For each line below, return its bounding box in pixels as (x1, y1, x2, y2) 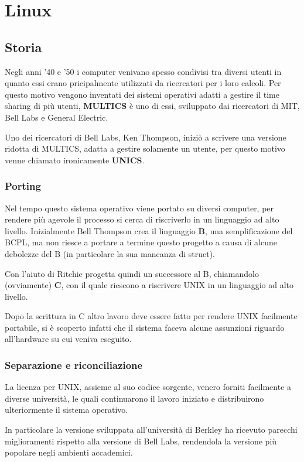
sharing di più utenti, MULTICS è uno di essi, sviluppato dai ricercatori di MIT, (5, 100, 300, 112)
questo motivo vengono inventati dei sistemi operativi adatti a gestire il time (5, 88, 279, 100)
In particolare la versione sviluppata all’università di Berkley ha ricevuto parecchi (5, 423, 298, 436)
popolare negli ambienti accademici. (5, 446, 133, 458)
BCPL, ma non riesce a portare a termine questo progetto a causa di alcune (5, 236, 277, 248)
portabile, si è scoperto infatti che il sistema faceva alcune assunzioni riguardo (5, 321, 285, 333)
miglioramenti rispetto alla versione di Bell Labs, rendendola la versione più (5, 434, 277, 447)
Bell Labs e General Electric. (5, 111, 108, 123)
